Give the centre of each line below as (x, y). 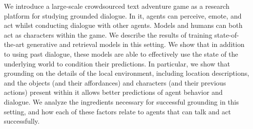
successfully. (22, 121)
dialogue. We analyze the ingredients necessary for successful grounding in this (121, 101)
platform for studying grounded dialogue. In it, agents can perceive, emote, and (123, 15)
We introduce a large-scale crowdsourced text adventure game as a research (117, 6)
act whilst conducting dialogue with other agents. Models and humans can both (123, 25)
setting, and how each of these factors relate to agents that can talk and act (117, 111)
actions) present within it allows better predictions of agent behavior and (113, 92)
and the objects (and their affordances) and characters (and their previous (115, 82)
